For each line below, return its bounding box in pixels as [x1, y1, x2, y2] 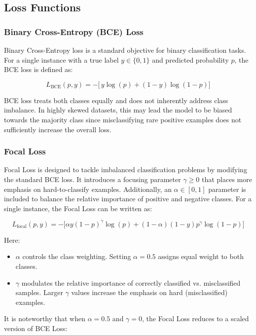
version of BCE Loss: [4, 323, 68, 333]
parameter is [208, 184, 246, 194]
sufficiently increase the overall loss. [4, 124, 111, 134]
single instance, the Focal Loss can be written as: [4, 203, 152, 213]
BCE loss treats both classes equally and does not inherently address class [4, 95, 228, 105]
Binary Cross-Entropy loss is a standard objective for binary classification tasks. [4, 45, 246, 55]
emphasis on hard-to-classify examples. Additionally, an [4, 184, 172, 194]
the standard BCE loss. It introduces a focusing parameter [4, 174, 181, 184]
